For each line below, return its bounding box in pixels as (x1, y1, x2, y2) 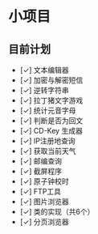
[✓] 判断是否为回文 (19, 116, 84, 126)
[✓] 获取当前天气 (19, 147, 76, 155)
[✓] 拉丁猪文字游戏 (19, 96, 84, 105)
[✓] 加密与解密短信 (19, 75, 84, 85)
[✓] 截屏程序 (19, 167, 63, 176)
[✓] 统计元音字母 (19, 106, 76, 115)
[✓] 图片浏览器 (19, 197, 70, 206)
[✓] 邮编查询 (19, 156, 63, 166)
